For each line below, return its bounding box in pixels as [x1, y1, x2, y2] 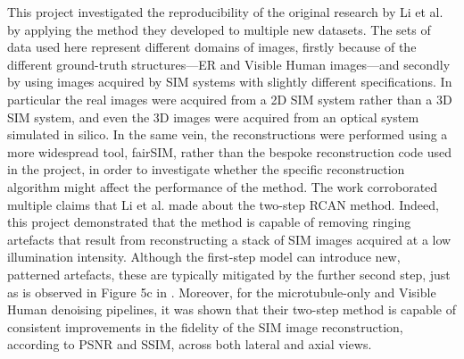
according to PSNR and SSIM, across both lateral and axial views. [7, 335, 372, 354]
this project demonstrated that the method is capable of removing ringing [7, 213, 411, 231]
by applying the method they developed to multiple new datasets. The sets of [7, 20, 431, 38]
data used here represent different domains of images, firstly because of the [7, 38, 417, 56]
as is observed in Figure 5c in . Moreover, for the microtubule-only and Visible [7, 282, 436, 301]
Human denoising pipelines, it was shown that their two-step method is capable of [7, 300, 456, 319]
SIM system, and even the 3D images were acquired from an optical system [7, 107, 419, 126]
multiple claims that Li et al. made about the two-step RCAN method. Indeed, [7, 195, 439, 213]
